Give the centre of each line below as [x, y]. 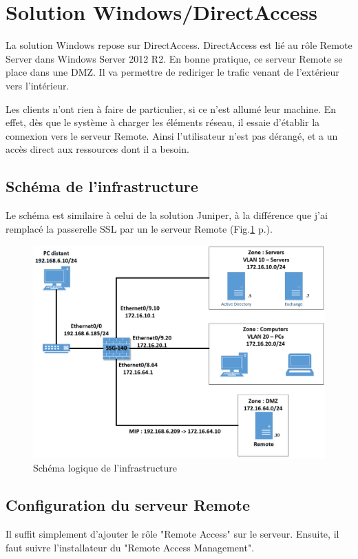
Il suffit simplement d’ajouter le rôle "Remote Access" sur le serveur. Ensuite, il [172, 533]
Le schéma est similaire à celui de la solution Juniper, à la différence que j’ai [167, 215]
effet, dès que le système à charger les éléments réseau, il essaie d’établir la [163, 122]
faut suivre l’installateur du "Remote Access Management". [130, 547]
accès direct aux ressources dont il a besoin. [97, 149]
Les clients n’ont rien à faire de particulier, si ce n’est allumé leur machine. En [171, 108]
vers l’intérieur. [38, 85]
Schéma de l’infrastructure [102, 186]
